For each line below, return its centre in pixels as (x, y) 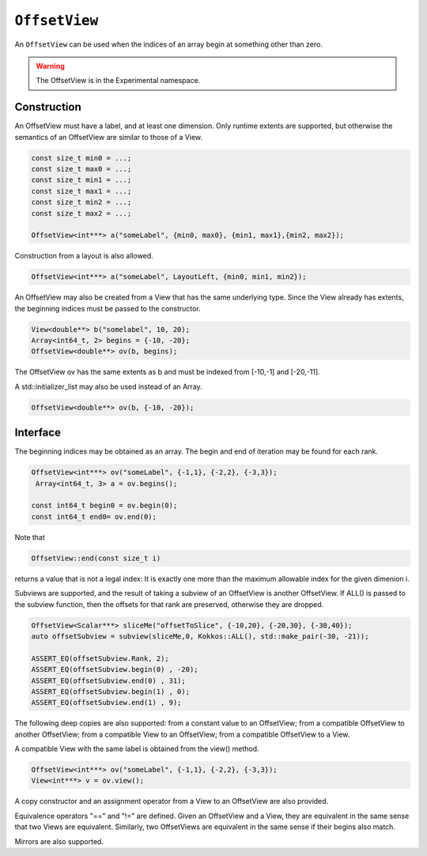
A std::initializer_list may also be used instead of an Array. (109, 387)
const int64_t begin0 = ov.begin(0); (104, 505)
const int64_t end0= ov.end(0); (94, 517)
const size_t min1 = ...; (81, 180)
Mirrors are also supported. (59, 841)
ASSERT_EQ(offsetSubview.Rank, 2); (100, 658)
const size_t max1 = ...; (81, 191)
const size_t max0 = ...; (81, 169)
